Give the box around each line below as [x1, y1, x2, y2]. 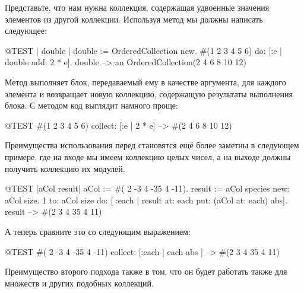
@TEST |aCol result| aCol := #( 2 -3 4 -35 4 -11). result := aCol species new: [5, 182, 290, 195]
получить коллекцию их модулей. [5, 162, 125, 174]
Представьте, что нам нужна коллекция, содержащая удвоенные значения [5, 1, 270, 13]
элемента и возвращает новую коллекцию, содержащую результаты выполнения [5, 87, 293, 100]
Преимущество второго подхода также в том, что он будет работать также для [5, 265, 287, 278]
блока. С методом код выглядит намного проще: [5, 99, 178, 112]
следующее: [5, 24, 47, 37]
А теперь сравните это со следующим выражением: [5, 225, 191, 237]
